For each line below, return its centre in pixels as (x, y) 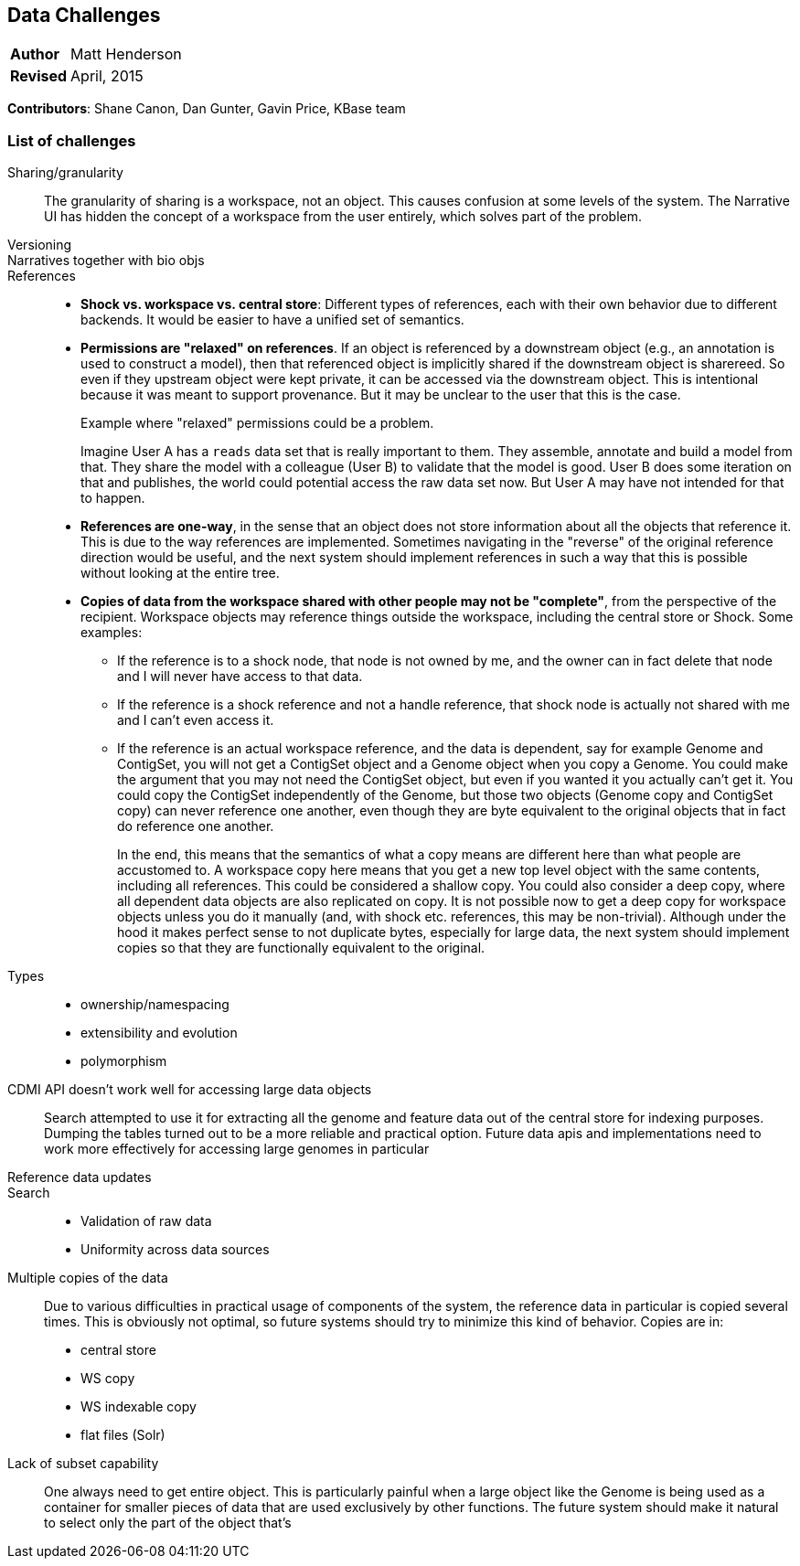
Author (35, 54)
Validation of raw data (146, 1221)
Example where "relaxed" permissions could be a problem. (257, 423)
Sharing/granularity (65, 173)
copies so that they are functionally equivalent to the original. (301, 948)
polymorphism (124, 1061)
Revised (39, 76)
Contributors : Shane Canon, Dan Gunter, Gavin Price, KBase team (207, 109)
